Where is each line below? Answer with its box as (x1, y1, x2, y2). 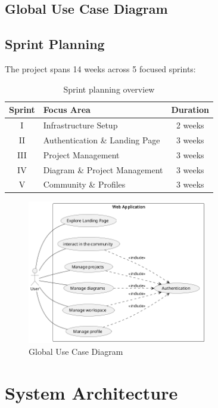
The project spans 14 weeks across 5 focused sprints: (5, 62, 196, 75)
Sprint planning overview (63, 82, 155, 95)
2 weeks (176, 119, 204, 131)
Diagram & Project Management (43, 163, 163, 176)
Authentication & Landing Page (43, 133, 160, 146)
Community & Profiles (43, 178, 126, 191)
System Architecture (5, 380, 178, 404)
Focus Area (43, 103, 91, 116)
